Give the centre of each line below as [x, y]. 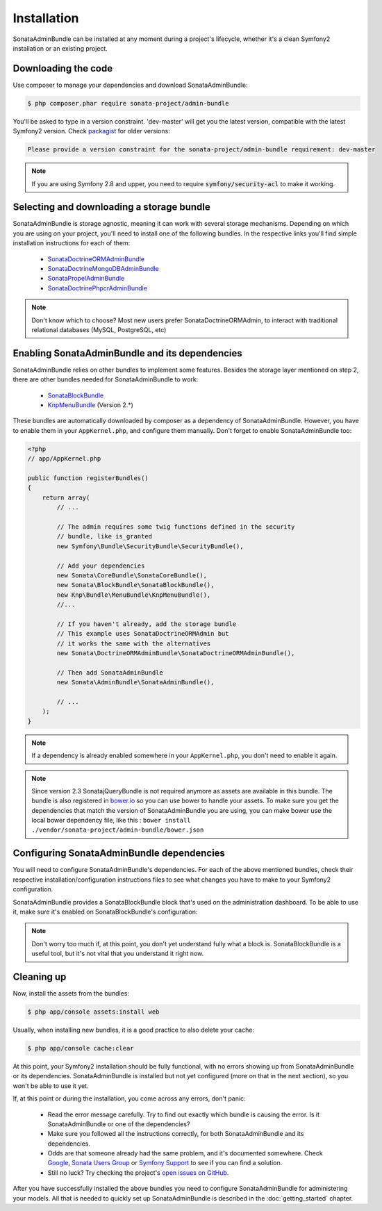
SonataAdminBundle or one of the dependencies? [119, 1124]
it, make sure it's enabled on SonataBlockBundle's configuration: [105, 912]
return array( [66, 497]
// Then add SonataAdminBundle [110, 673]
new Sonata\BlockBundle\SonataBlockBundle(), [135, 585]
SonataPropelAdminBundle [86, 279]
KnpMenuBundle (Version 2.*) [90, 405]
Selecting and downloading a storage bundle [112, 207]
